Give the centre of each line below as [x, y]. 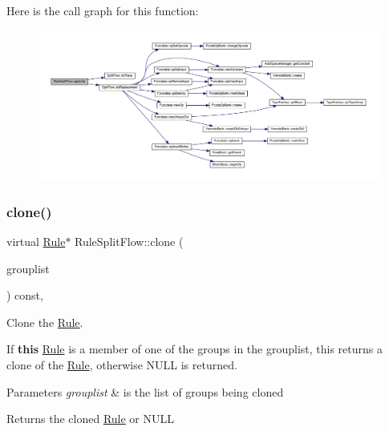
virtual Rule [36, 241]
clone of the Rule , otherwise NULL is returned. [122, 364]
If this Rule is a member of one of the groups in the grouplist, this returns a [194, 349]
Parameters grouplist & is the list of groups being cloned [145, 391]
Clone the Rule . [45, 322]
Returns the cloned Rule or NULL [90, 419]
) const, [25, 295]
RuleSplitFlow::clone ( [129, 241]
